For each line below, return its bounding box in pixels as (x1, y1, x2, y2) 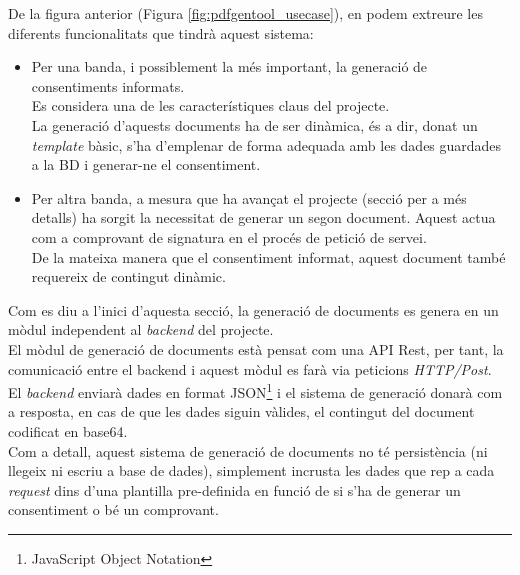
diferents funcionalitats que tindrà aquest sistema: (8, 22, 314, 43)
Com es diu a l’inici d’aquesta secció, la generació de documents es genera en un (8, 299, 499, 320)
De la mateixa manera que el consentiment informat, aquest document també (31, 246, 506, 267)
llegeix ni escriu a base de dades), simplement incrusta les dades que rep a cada (8, 460, 495, 481)
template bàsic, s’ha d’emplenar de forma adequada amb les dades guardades (31, 134, 502, 155)
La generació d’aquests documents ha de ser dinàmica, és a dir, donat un (31, 114, 478, 135)
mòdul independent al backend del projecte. (8, 319, 274, 340)
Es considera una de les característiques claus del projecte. (31, 95, 390, 116)
